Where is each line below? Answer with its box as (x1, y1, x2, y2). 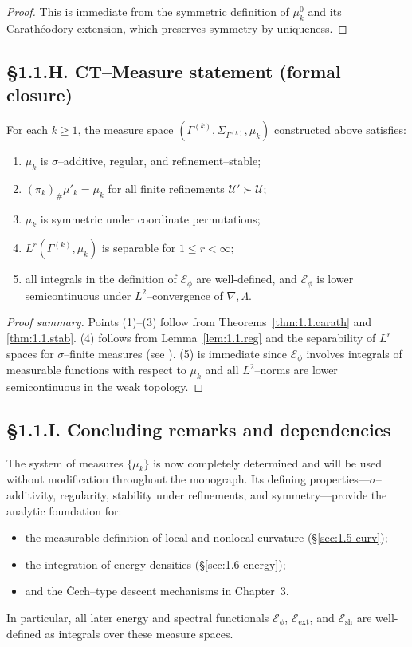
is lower (316, 270, 354, 287)
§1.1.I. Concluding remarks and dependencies (6, 416, 391, 441)
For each (6, 120, 48, 137)
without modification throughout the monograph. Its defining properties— (6, 471, 370, 487)
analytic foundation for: (6, 502, 122, 519)
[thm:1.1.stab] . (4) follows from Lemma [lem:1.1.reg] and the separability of (6, 329, 376, 346)
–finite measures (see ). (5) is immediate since (64, 345, 287, 361)
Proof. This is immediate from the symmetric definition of (6, 3, 289, 19)
